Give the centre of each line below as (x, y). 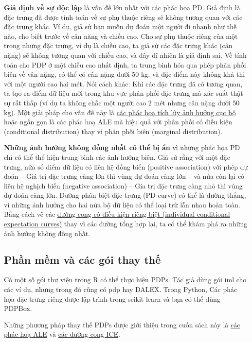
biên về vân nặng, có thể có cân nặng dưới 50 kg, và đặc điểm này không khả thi (125, 74)
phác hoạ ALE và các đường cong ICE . (62, 334)
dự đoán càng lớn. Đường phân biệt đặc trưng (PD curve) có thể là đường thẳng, (125, 195)
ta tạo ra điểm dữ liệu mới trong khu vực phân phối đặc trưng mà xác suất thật (124, 93)
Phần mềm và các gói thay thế (82, 259)
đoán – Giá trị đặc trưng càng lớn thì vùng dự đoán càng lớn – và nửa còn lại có (124, 176)
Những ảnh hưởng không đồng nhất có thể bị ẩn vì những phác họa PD (122, 147)
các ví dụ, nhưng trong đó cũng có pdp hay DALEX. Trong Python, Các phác (121, 289)
